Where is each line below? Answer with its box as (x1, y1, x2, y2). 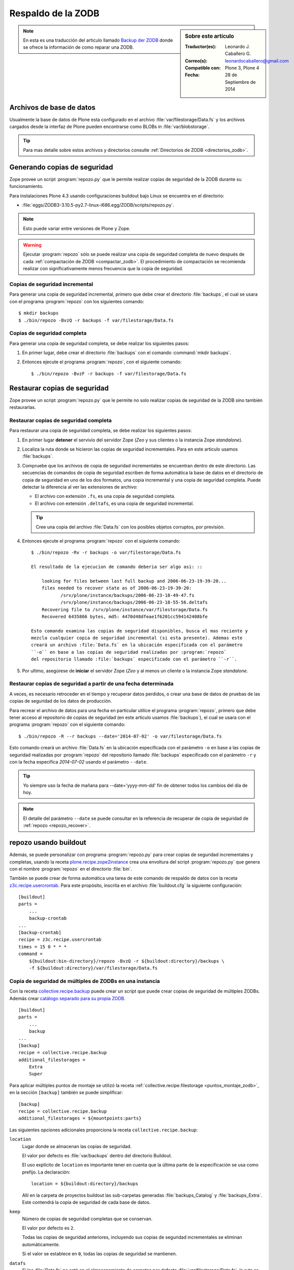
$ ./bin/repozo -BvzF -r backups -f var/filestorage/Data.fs (31, 371, 186, 376)
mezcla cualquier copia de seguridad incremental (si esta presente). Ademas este (31, 635, 243, 641)
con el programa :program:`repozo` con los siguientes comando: (9, 298, 144, 304)
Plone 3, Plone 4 (225, 65, 259, 71)
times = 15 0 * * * (18, 944, 67, 949)
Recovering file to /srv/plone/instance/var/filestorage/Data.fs (41, 607, 208, 612)
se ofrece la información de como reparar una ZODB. (23, 44, 134, 50)
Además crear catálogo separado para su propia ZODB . (9, 995, 125, 1001)
